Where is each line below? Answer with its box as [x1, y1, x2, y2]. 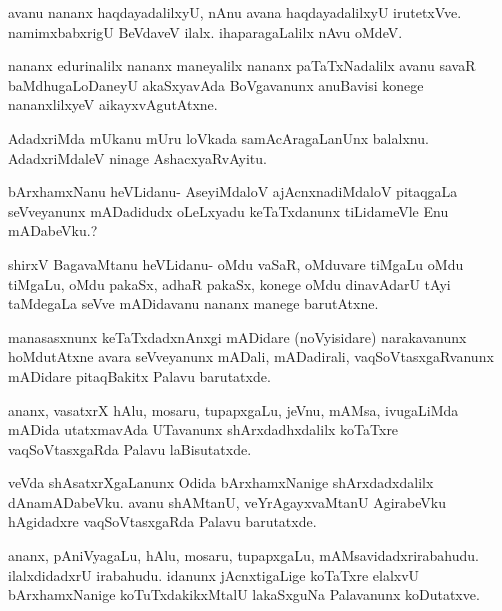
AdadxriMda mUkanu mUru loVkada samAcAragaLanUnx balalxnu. [8, 127, 429, 148]
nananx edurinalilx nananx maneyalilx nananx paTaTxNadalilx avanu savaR [8, 55, 476, 76]
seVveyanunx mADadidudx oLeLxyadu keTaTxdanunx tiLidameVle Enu [8, 200, 449, 221]
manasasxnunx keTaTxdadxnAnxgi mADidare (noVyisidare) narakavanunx [8, 326, 467, 347]
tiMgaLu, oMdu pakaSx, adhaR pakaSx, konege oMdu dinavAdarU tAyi [8, 273, 451, 294]
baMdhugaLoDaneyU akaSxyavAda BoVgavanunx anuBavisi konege [8, 74, 424, 95]
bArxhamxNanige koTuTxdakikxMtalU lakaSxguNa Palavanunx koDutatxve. [8, 584, 480, 605]
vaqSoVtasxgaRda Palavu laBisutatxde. [8, 438, 252, 459]
